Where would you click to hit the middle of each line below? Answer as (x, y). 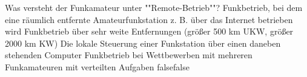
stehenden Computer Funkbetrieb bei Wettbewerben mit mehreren (129, 55)
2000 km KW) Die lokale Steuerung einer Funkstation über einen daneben (143, 43)
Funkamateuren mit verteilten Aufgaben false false (97, 66)
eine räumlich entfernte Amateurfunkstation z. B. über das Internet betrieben (149, 19)
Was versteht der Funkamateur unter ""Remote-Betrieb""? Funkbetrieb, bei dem (154, 7)
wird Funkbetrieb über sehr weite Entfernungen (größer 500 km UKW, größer (149, 31)
